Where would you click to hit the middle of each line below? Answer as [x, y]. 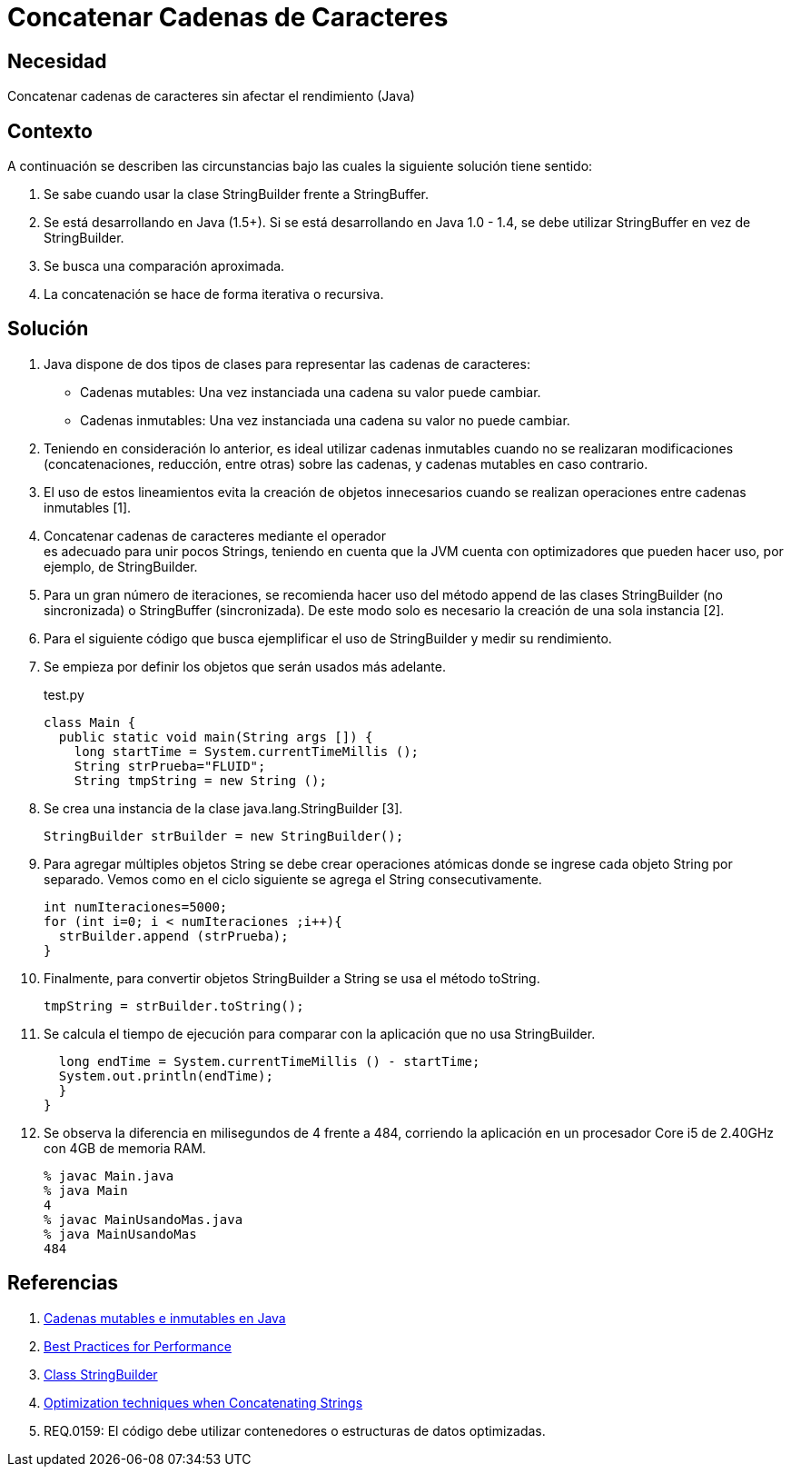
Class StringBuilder [101, 1374]
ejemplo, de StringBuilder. [121, 566]
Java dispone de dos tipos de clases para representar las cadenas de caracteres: [287, 364]
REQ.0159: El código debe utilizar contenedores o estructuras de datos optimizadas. [295, 1430]
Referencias [63, 1283]
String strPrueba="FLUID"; [170, 766]
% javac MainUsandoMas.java [143, 1219]
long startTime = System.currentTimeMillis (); [247, 751]
